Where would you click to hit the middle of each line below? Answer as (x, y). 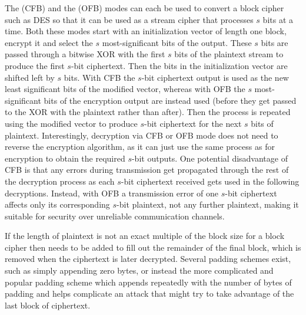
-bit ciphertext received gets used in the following (210, 181)
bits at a (278, 19)
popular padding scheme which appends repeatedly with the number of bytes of (148, 282)
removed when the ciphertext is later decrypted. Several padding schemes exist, (148, 259)
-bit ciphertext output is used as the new (215, 77)
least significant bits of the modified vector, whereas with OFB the (125, 89)
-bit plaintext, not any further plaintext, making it (208, 204)
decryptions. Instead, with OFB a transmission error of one (112, 193)
